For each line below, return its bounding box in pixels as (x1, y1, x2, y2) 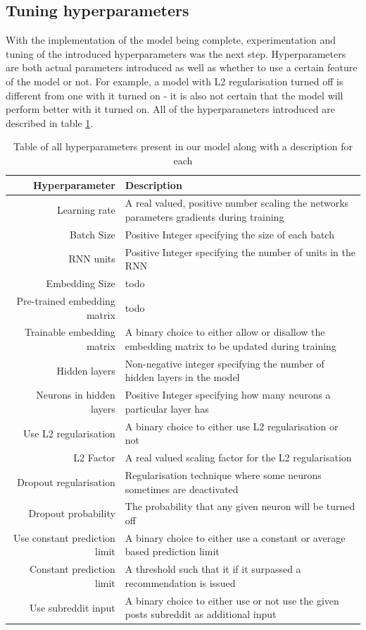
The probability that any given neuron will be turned (125, 499, 355, 514)
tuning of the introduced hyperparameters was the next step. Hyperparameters (6, 46, 346, 61)
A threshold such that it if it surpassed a (125, 562, 301, 576)
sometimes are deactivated (125, 481, 239, 496)
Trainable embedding (25, 325, 115, 339)
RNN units (68, 251, 115, 266)
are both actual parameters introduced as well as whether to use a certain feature (6, 60, 358, 75)
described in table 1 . (6, 115, 94, 130)
